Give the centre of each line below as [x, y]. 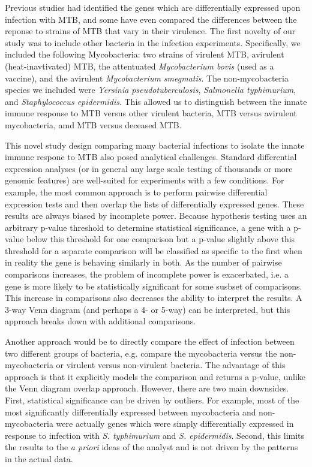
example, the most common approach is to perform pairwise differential [136, 192]
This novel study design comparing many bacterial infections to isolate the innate [155, 145]
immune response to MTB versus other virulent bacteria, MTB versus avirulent [151, 113]
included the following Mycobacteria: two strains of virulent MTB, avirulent [145, 54]
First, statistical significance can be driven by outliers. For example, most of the [152, 400]
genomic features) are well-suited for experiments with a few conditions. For [145, 180]
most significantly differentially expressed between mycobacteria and [130, 412]
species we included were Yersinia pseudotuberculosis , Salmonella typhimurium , [151, 90]
